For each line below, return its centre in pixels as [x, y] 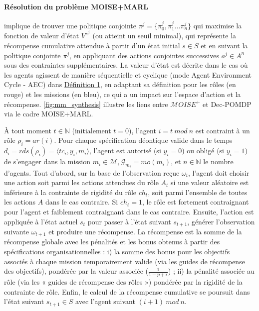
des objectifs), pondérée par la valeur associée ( [76, 271]
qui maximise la [218, 25]
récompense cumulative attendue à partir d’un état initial [92, 46]
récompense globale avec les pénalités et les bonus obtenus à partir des [112, 242]
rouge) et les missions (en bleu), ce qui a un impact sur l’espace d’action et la [123, 94]
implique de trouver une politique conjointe [70, 25]
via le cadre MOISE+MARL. [49, 114]
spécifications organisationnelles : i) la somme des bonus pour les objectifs [117, 252]
